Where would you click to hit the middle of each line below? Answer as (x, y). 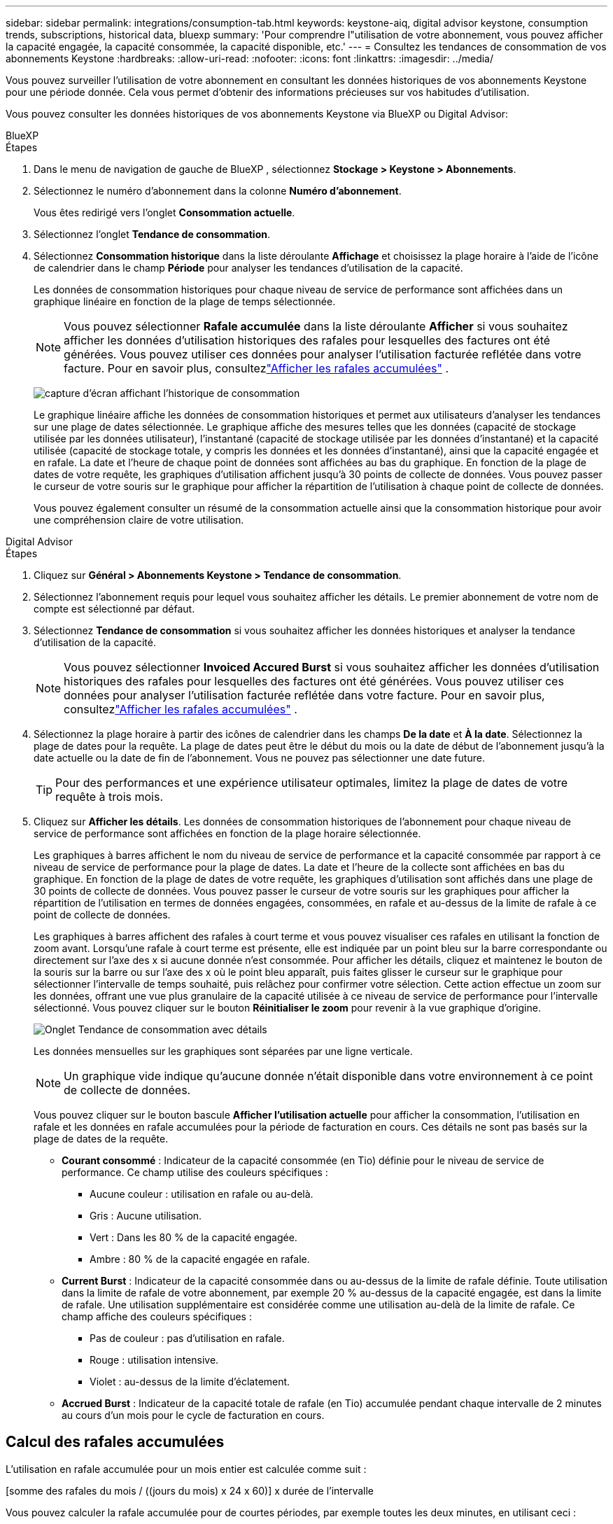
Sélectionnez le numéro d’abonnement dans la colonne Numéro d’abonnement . (218, 191)
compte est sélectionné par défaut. (114, 609)
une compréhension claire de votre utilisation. (139, 520)
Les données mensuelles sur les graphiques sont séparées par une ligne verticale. (223, 1051)
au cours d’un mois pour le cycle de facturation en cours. (193, 1415)
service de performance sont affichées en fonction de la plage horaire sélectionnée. (227, 833)
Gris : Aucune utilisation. (146, 1216)
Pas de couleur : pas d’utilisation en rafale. (187, 1338)
